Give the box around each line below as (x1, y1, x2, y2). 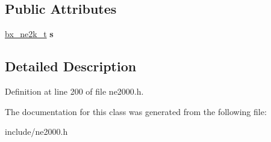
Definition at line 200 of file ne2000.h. (5, 85, 144, 97)
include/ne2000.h (5, 125, 68, 138)
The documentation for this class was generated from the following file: (5, 105, 267, 117)
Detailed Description (5, 57, 137, 75)
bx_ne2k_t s (5, 28, 54, 40)
